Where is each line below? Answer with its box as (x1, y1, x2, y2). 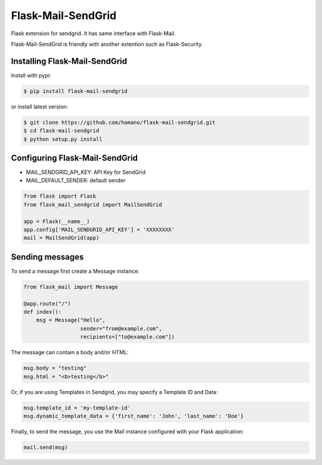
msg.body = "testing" (23, 365, 87, 372)
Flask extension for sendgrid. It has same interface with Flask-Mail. (11, 30, 176, 37)
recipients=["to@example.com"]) (80, 333, 175, 341)
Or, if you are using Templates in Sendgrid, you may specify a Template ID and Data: (11, 388, 218, 395)
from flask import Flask (23, 193, 97, 199)
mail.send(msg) (23, 444, 68, 451)
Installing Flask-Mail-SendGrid (11, 56, 128, 66)
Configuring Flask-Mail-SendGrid (11, 152, 138, 163)
